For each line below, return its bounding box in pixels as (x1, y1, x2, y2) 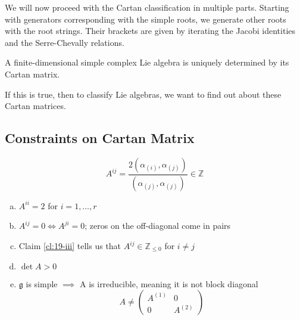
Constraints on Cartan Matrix (5, 129, 195, 147)
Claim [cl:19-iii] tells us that (18, 240, 121, 252)
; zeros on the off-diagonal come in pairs (85, 219, 231, 232)
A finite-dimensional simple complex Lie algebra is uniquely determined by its (5, 56, 289, 69)
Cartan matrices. (5, 100, 66, 112)
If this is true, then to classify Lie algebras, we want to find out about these (5, 88, 282, 100)
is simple (26, 277, 58, 290)
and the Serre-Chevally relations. (5, 36, 124, 48)
